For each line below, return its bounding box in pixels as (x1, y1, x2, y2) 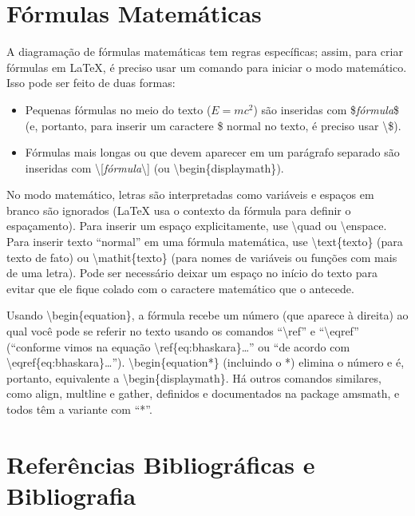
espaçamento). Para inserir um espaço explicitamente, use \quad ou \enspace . (6, 217, 387, 234)
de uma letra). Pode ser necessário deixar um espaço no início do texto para (6, 264, 377, 281)
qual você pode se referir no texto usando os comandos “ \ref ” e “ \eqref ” (6, 323, 359, 339)
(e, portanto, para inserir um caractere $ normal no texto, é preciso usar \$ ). (25, 117, 401, 133)
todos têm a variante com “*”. (6, 401, 152, 417)
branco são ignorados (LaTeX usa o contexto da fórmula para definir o (6, 201, 351, 218)
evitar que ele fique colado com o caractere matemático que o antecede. (6, 280, 354, 296)
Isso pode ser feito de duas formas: (6, 74, 176, 91)
